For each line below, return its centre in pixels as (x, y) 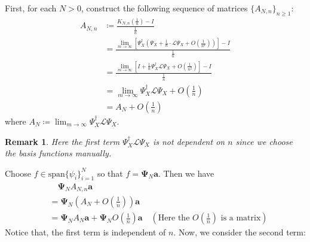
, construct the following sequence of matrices (164, 8)
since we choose (264, 141)
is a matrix (241, 218)
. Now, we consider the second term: (240, 232)
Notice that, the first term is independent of (85, 232)
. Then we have (186, 173)
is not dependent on (189, 141)
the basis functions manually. (58, 153)
